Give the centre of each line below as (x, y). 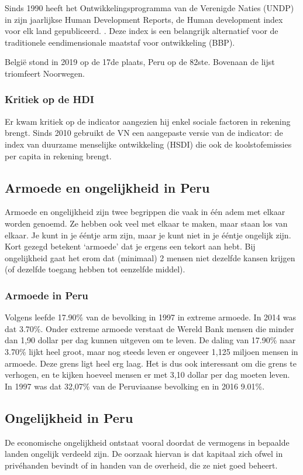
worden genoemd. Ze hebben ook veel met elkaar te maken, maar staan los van (146, 223)
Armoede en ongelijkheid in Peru (107, 187)
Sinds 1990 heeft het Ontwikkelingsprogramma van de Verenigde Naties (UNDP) (149, 8)
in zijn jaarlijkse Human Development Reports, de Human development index (144, 19)
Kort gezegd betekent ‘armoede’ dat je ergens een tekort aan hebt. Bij (130, 246)
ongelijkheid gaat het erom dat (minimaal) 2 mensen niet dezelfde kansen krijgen (150, 257)
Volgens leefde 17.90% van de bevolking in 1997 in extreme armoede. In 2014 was (150, 317)
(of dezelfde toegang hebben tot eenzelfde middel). (95, 269)
